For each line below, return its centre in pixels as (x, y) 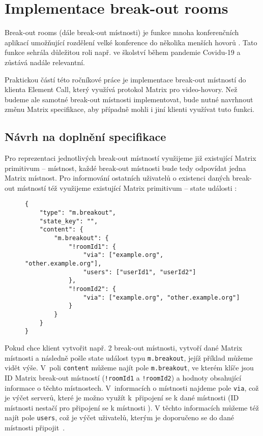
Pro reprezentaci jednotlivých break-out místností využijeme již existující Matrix (130, 158)
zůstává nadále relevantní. (45, 62)
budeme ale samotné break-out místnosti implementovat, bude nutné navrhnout (129, 99)
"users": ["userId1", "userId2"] (140, 272)
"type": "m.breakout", (78, 213)
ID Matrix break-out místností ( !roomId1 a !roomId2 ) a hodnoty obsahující (123, 377)
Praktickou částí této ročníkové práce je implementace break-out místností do (125, 79)
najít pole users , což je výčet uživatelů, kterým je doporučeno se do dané (119, 417)
